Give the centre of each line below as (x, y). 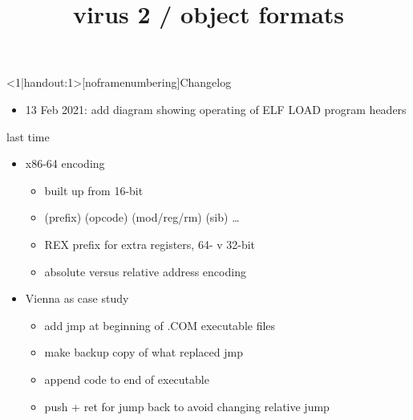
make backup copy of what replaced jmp (144, 352)
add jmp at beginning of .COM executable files (160, 325)
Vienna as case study (77, 298)
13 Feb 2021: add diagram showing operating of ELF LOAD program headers (216, 109)
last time (28, 136)
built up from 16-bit (94, 190)
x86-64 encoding (65, 163)
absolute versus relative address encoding (145, 271)
